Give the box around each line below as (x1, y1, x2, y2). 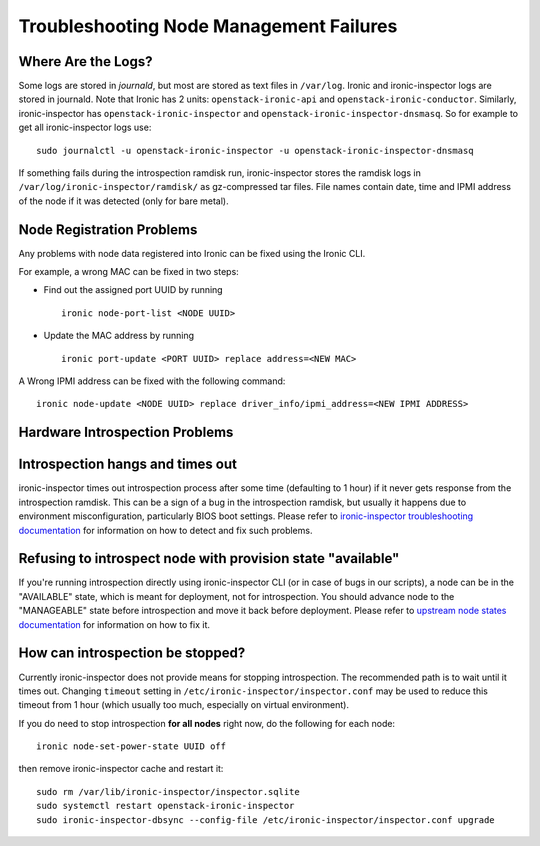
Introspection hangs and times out (18, 456, 238, 473)
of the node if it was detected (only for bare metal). (18, 195, 229, 207)
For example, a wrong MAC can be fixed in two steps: (18, 266, 239, 278)
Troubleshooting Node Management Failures (18, 15, 398, 37)
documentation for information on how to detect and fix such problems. (18, 524, 313, 536)
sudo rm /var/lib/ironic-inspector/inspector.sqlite (36, 786, 300, 797)
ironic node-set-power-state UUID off (36, 741, 227, 752)
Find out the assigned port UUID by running (43, 284, 224, 296)
